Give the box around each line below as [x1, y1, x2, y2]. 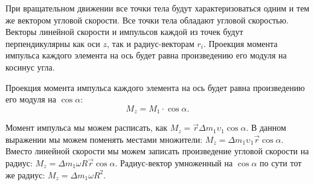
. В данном [246, 121, 286, 134]
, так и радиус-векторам [107, 37, 194, 49]
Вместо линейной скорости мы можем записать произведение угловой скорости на [5, 145, 309, 157]
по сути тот [260, 156, 302, 169]
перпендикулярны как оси [5, 37, 100, 49]
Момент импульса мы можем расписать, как [5, 121, 168, 134]
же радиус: [5, 168, 45, 181]
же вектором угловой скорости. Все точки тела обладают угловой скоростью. [5, 13, 289, 26]
